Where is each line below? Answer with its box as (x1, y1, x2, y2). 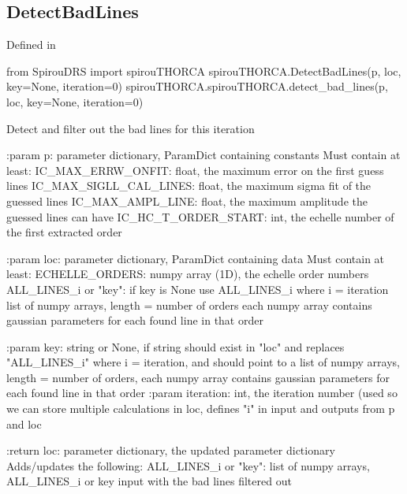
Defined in (6, 36, 56, 53)
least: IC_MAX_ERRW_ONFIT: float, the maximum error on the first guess (6, 162, 384, 178)
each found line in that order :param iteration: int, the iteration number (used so (6, 384, 398, 401)
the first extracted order (6, 224, 122, 240)
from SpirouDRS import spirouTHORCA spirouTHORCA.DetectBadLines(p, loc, (6, 62, 401, 79)
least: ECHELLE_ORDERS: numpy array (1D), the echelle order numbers (6, 266, 369, 282)
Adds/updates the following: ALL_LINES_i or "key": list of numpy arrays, (6, 457, 370, 474)
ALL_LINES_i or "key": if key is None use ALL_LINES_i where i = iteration (6, 280, 389, 297)
